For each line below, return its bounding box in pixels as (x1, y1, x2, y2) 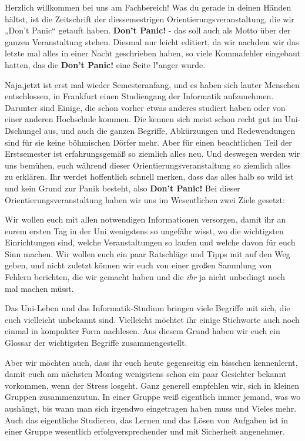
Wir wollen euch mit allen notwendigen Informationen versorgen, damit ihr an (5, 213, 286, 225)
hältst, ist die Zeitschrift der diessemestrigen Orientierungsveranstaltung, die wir (5, 12, 294, 25)
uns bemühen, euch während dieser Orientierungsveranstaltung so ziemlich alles (5, 159, 291, 171)
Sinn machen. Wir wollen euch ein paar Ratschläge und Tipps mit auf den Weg (5, 247, 290, 260)
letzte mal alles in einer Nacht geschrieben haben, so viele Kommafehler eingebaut (5, 47, 301, 59)
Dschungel (5, 124, 42, 136)
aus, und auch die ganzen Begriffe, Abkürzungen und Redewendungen (43, 124, 296, 136)
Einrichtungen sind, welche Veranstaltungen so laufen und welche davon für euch (5, 236, 296, 248)
